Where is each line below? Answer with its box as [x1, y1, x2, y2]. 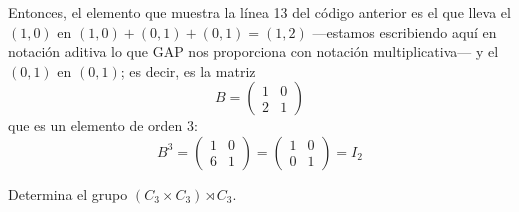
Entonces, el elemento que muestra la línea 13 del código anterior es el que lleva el [8, 2, 511, 22]
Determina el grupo [8, 183, 128, 204]
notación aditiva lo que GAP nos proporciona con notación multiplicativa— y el [8, 41, 499, 62]
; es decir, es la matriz [120, 60, 256, 81]
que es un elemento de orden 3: [8, 115, 198, 136]
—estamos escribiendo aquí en [312, 21, 497, 42]
